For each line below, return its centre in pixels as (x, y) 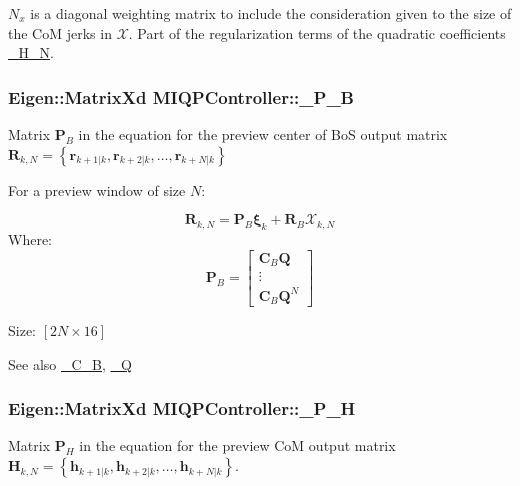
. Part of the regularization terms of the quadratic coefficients (317, 32)
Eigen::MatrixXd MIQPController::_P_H (182, 408)
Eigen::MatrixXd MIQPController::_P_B (181, 96)
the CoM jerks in (60, 32)
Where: (30, 238)
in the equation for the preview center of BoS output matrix (263, 134)
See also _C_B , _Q (70, 363)
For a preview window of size (97, 189)
